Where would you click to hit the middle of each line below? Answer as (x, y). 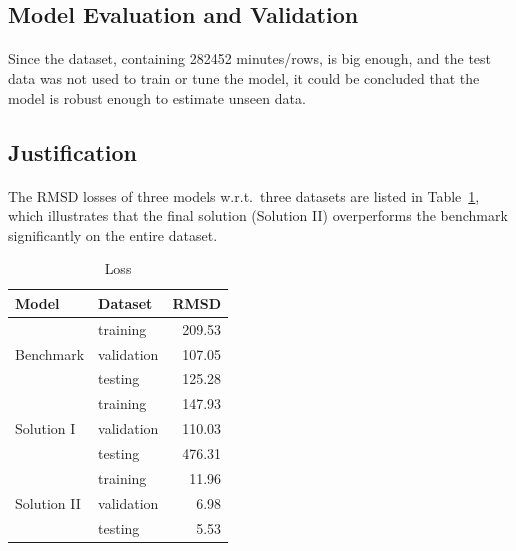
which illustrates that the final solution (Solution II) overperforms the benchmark (258, 215)
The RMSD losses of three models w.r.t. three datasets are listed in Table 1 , (244, 195)
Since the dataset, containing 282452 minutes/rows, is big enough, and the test (250, 58)
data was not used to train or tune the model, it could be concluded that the (244, 77)
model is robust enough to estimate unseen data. (157, 97)
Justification (72, 151)
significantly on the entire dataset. (113, 234)
